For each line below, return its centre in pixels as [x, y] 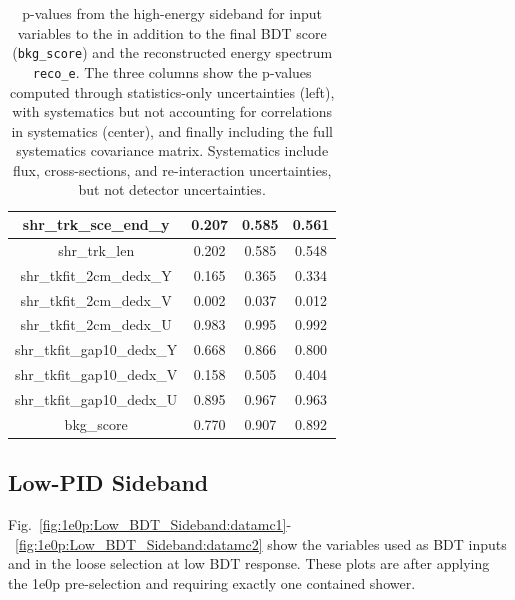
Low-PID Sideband [108, 482]
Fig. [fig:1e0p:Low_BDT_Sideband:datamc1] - [150, 524]
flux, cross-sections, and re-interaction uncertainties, [172, 169]
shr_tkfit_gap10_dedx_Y [96, 349]
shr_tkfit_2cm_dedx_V [96, 299]
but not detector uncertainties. [172, 189]
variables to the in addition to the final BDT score [172, 32]
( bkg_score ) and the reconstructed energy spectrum [172, 52]
